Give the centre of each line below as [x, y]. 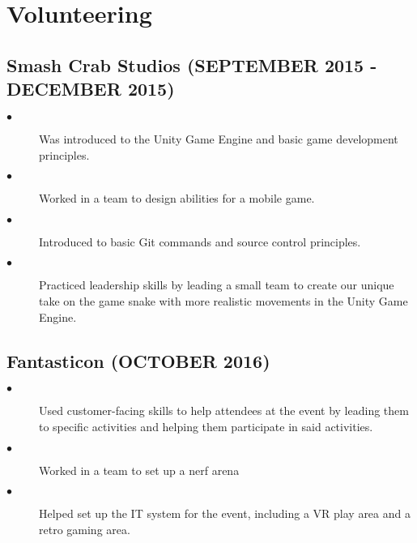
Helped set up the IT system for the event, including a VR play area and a [225, 513]
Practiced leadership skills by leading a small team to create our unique [217, 285]
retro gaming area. [85, 529]
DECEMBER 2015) [91, 89]
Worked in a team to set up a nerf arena [139, 470]
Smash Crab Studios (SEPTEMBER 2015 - [192, 64]
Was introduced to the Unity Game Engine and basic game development [219, 138]
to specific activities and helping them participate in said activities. [206, 426]
